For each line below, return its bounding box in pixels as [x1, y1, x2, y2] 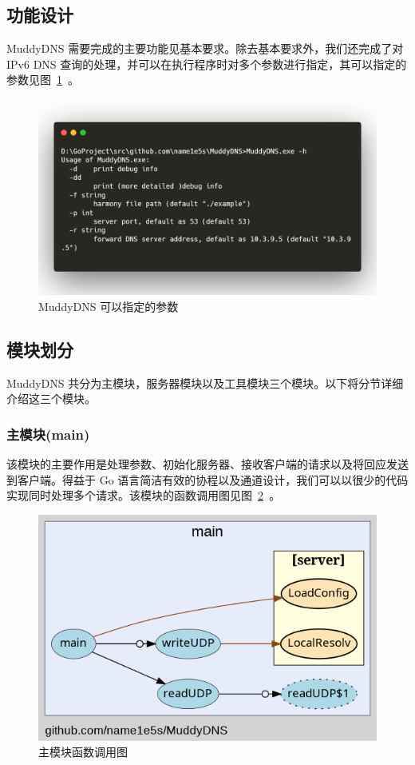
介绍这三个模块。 [6, 390, 96, 407]
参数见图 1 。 [6, 71, 79, 88]
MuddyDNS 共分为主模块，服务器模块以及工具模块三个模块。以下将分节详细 [6, 374, 404, 391]
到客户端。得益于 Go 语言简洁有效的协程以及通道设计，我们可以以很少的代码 [6, 471, 409, 488]
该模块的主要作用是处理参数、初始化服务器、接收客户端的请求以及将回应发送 [6, 455, 409, 472]
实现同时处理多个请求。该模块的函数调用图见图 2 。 [6, 487, 280, 504]
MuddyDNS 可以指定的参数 [38, 297, 179, 314]
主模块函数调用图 [38, 743, 128, 760]
